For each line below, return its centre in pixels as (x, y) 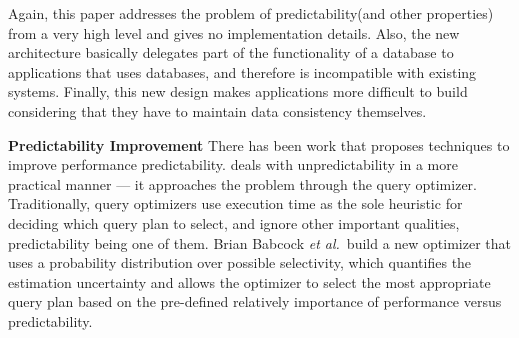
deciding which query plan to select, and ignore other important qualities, (234, 222)
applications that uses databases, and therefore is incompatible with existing (242, 71)
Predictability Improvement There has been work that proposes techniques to (259, 144)
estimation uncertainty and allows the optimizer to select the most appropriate (249, 281)
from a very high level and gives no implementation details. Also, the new (234, 32)
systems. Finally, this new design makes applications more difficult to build (238, 91)
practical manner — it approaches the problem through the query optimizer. (242, 183)
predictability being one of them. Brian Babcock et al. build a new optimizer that (260, 242)
